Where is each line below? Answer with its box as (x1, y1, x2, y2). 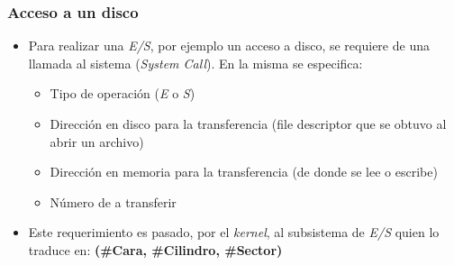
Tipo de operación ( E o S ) (50, 84, 195, 103)
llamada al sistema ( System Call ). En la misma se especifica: (28, 53, 363, 72)
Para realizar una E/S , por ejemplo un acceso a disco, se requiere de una (28, 36, 430, 55)
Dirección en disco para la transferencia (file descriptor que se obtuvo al (50, 114, 447, 132)
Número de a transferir (50, 192, 177, 211)
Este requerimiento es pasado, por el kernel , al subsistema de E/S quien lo (28, 223, 440, 242)
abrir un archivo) (50, 132, 144, 151)
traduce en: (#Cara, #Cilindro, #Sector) (28, 240, 283, 259)
